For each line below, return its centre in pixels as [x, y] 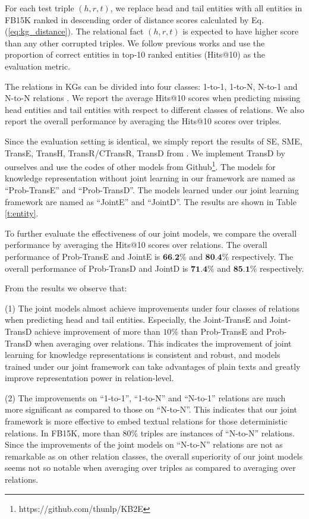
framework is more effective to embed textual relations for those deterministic [146, 421]
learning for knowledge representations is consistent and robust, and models [143, 355]
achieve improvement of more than [97, 331]
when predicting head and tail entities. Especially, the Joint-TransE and [136, 320]
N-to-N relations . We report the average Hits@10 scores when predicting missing [153, 98]
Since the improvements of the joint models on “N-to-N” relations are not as [144, 444]
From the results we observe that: [66, 288]
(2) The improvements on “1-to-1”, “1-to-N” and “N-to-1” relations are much [145, 397]
